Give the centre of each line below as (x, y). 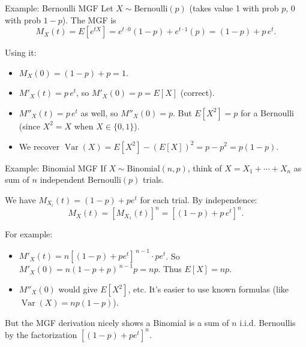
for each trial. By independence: (199, 199)
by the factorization (41, 334)
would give (78, 289)
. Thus (170, 269)
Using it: (21, 52)
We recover (39, 146)
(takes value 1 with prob (234, 8)
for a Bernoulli (267, 112)
